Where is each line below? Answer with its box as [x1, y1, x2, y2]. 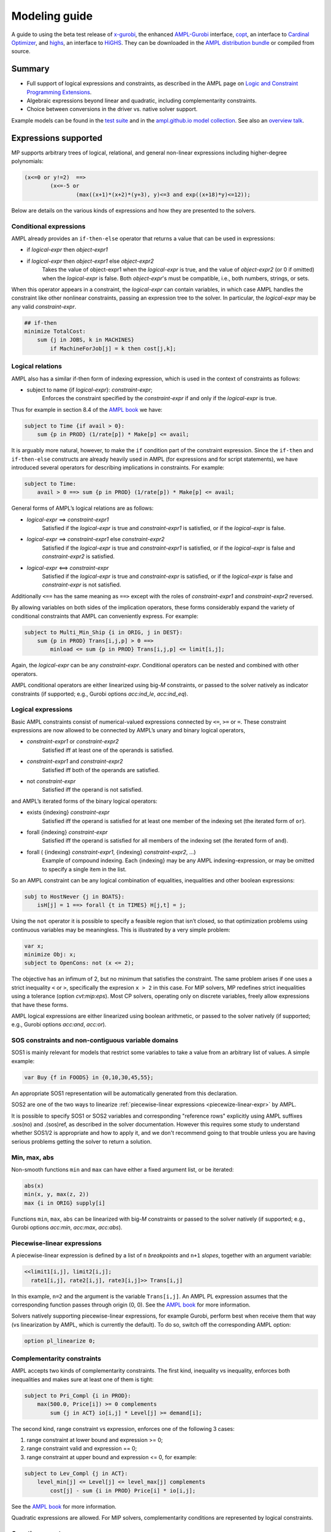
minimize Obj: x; [24, 951, 77, 958]
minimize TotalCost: [24, 328, 86, 335]
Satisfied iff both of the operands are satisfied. [42, 766, 160, 773]
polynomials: [11, 157, 44, 165]
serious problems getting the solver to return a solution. [11, 1137, 152, 1145]
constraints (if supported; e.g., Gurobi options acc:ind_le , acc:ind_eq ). [11, 690, 188, 697]
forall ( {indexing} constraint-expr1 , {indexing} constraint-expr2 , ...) [26, 848, 196, 855]
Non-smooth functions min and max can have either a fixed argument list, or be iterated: [11, 1166, 234, 1173]
